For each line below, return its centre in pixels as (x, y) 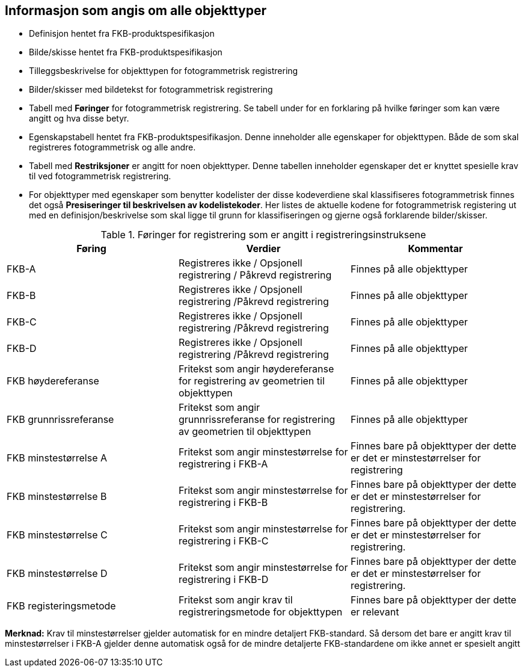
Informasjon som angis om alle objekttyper (136, 11)
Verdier (263, 249)
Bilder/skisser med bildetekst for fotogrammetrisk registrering (151, 90)
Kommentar (435, 249)
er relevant (375, 612)
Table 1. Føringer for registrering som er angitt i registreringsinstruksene (263, 235)
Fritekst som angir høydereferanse (256, 369)
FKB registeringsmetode (61, 606)
